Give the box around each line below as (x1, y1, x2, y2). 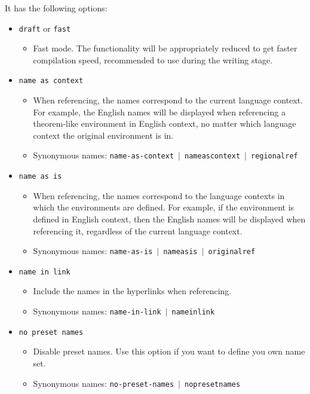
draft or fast (19, 22, 71, 34)
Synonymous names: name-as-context (33, 149, 174, 161)
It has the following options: (5, 2, 108, 14)
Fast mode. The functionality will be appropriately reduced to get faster (33, 42, 297, 54)
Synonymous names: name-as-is (33, 245, 153, 257)
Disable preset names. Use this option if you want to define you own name (33, 345, 305, 358)
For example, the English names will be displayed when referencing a (33, 105, 286, 118)
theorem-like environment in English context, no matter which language (33, 117, 296, 130)
